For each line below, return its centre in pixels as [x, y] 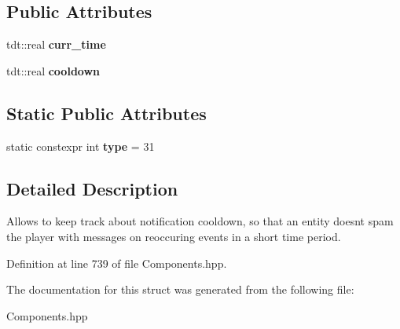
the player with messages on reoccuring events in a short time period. [174, 236]
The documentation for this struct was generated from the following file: [180, 289]
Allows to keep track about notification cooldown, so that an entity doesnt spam [200, 221]
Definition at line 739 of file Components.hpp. [117, 263]
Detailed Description [92, 188]
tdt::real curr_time [56, 44]
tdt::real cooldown [53, 70]
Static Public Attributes [106, 113]
